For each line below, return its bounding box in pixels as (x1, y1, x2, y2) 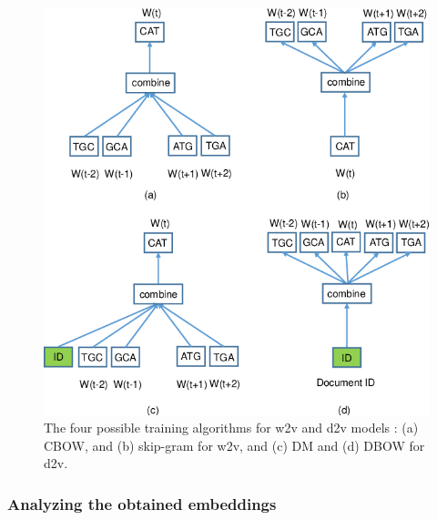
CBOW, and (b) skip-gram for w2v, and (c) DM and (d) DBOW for (44, 435, 425, 454)
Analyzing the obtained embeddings (7, 492, 277, 515)
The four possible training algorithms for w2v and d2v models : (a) (44, 418, 419, 437)
